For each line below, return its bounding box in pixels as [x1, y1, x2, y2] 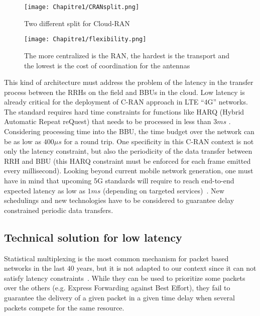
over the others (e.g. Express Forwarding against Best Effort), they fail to [4, 282, 230, 293]
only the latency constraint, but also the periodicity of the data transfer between [4, 146, 252, 156]
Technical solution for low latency [4, 229, 182, 245]
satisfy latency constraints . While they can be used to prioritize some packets [4, 272, 245, 283]
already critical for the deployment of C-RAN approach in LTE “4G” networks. [4, 96, 248, 107]
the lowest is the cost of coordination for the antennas [24, 60, 190, 70]
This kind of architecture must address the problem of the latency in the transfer [4, 77, 253, 87]
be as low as [4, 136, 42, 146]
